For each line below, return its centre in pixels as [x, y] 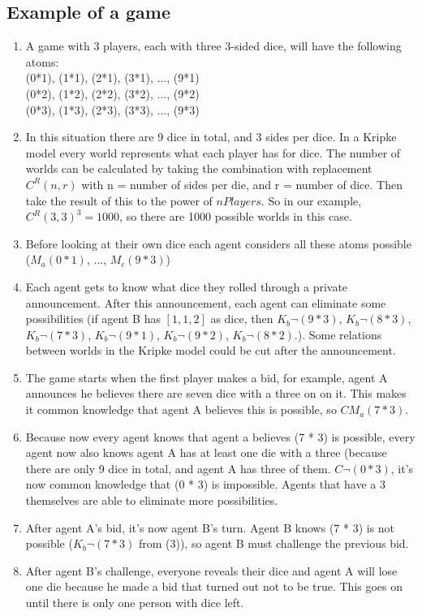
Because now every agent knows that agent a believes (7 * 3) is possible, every [220, 436]
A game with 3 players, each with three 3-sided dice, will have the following [213, 46]
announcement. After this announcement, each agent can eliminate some [206, 302]
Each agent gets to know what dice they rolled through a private [187, 286]
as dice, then [242, 319]
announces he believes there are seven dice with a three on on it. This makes [216, 393]
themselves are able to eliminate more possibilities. [152, 500]
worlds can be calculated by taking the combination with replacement [199, 168]
